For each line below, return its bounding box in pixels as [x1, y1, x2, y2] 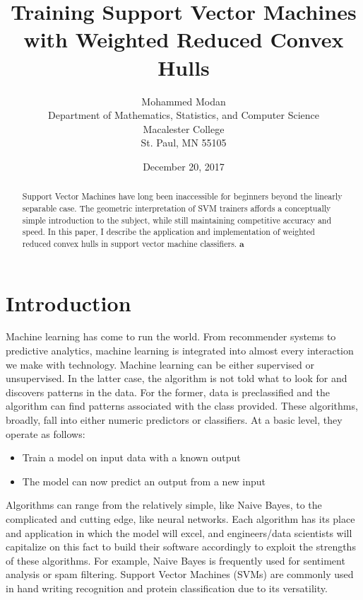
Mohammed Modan [141, 93, 226, 108]
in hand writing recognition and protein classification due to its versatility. [6, 580, 328, 595]
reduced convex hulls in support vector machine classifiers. [22, 237, 237, 249]
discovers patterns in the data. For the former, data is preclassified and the [6, 384, 331, 399]
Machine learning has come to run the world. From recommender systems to [6, 329, 336, 344]
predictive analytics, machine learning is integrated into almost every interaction [6, 343, 354, 358]
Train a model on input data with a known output [22, 450, 241, 465]
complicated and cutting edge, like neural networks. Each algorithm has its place [6, 512, 355, 526]
